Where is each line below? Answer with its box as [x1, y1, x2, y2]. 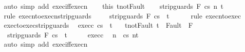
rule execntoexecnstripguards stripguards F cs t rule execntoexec [3, 10, 241, 20]
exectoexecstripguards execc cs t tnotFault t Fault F [3, 20, 193, 30]
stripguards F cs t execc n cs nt [7, 29, 139, 39]
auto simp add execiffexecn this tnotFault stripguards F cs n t [3, 1, 224, 11]
